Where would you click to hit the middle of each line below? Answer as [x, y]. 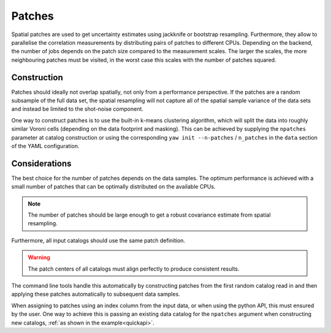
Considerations [41, 163]
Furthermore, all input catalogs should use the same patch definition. [98, 240]
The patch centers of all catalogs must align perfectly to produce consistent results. [134, 269]
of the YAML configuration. [45, 146]
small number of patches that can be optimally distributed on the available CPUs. [113, 187]
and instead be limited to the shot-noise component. [78, 109]
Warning [39, 258]
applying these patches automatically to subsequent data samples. [96, 294]
